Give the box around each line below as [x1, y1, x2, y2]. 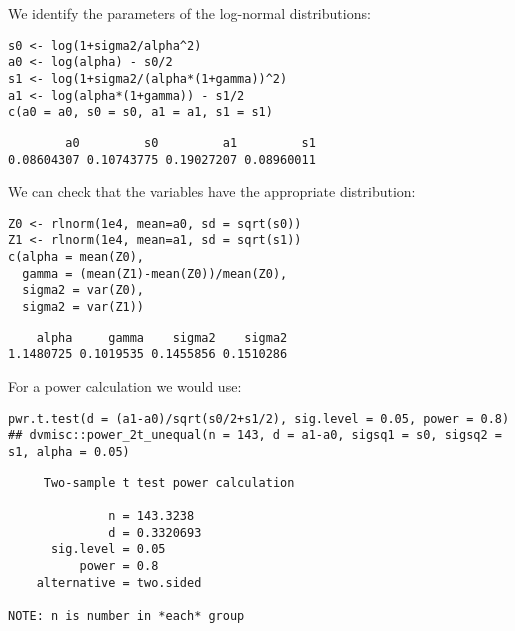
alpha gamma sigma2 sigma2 [36, 330, 288, 345]
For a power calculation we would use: [8, 376, 242, 397]
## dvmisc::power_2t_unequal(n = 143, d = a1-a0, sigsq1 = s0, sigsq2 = [8, 428, 502, 443]
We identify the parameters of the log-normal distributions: [8, 3, 371, 23]
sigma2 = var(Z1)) [22, 300, 145, 315]
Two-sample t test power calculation [43, 475, 295, 490]
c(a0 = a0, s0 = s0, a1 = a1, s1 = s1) [8, 105, 273, 120]
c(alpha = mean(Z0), [8, 250, 145, 265]
